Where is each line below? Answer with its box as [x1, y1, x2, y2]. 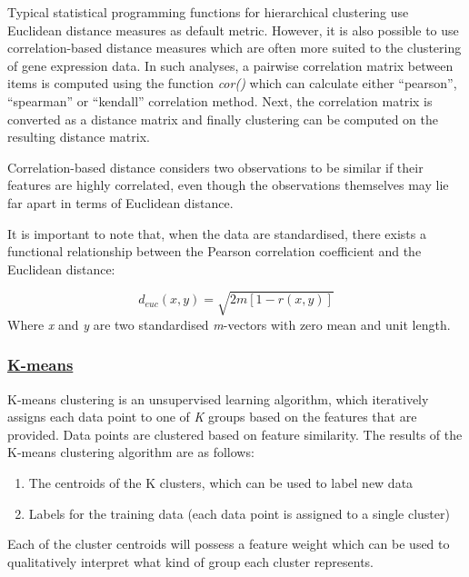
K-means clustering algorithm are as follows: [7, 443, 254, 462]
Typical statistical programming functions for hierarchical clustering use [7, 3, 409, 21]
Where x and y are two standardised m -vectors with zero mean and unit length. [7, 314, 451, 333]
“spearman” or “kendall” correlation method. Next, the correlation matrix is [7, 91, 433, 110]
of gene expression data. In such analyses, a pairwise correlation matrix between [7, 55, 454, 75]
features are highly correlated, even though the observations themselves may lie [7, 175, 449, 194]
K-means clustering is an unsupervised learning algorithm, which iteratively [7, 389, 429, 408]
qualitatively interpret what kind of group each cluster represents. [7, 552, 374, 571]
